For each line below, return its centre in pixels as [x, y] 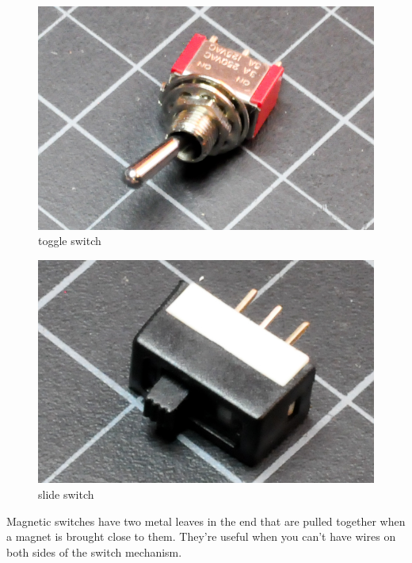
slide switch [66, 494]
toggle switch [70, 241]
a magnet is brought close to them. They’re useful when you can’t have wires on [201, 536]
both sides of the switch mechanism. [94, 552]
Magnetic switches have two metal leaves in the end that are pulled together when [206, 521]
